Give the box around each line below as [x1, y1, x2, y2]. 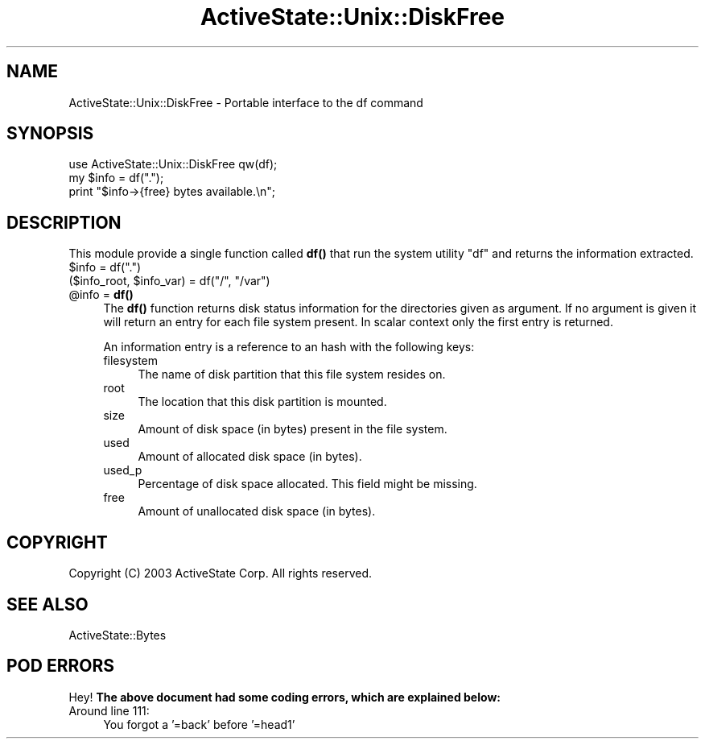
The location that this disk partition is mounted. [138, 395, 387, 409]
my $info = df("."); [68, 171, 164, 185]
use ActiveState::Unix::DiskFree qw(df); [68, 157, 278, 172]
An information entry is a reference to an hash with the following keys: [103, 340, 475, 354]
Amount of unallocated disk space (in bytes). [138, 504, 376, 519]
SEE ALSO [6, 594, 89, 615]
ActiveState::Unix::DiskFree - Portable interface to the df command [68, 95, 423, 110]
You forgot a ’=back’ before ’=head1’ [103, 717, 295, 731]
